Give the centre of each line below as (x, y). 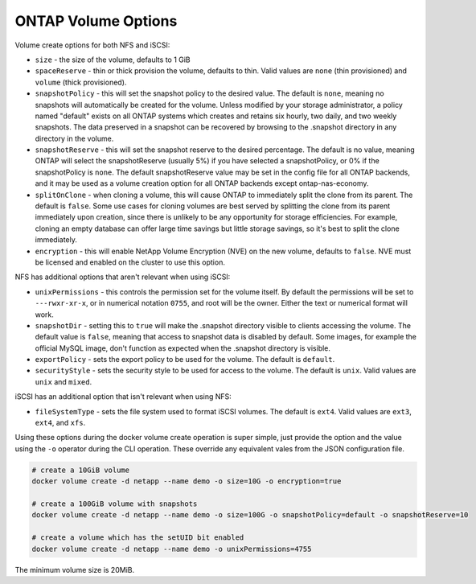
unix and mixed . (64, 381)
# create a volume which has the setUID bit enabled (138, 538)
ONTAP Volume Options (96, 21)
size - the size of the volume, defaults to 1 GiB (113, 60)
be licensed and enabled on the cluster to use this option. (130, 262)
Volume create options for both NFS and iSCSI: (92, 45)
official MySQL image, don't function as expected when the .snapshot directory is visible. (183, 348)
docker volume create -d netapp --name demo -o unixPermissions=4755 (172, 549)
